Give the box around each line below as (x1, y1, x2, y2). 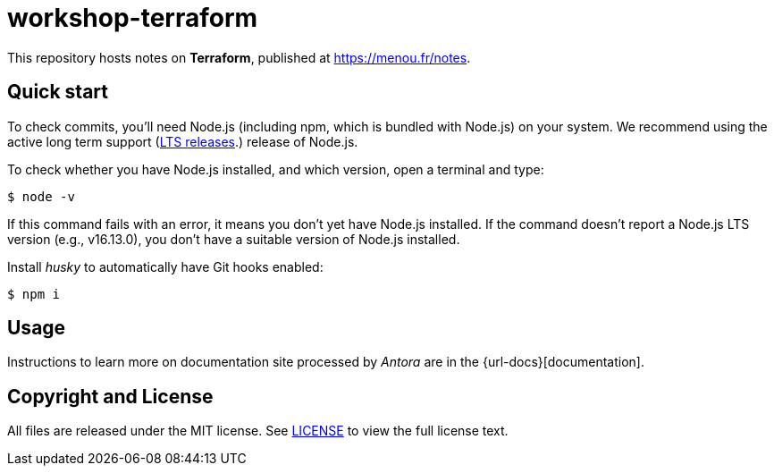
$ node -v (7, 189, 75, 204)
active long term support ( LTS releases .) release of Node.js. (7, 133, 358, 149)
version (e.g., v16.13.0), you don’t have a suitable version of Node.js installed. (7, 231, 460, 247)
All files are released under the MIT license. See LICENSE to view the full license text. (7, 423, 509, 439)
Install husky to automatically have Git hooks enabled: (7, 258, 324, 275)
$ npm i (7, 286, 61, 301)
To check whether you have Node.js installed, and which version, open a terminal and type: (7, 161, 544, 177)
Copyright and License (7, 384, 214, 408)
